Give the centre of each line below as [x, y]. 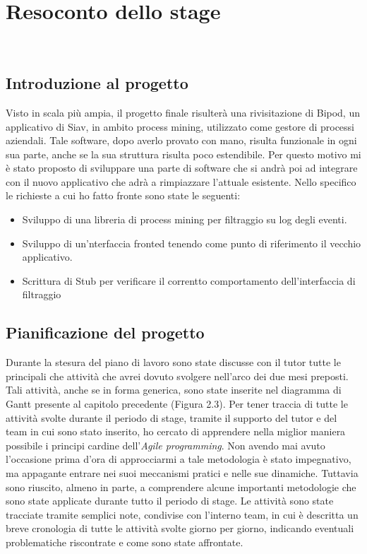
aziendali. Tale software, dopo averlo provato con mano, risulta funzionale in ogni [181, 140]
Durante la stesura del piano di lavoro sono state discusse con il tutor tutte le [173, 362]
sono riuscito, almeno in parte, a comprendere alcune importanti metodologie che [181, 487]
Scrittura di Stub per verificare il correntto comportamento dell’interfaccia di [189, 280]
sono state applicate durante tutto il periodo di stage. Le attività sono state [170, 501]
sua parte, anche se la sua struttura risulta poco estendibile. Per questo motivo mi [183, 154]
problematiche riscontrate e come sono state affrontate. [125, 542]
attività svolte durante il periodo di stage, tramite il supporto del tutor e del [172, 417]
